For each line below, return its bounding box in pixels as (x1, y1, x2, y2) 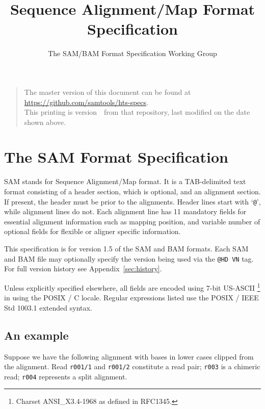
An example (4, 327, 69, 343)
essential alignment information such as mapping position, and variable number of (4, 216, 260, 226)
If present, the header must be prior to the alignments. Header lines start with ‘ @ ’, (4, 196, 261, 207)
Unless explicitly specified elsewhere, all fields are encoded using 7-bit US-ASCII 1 (4, 280, 260, 293)
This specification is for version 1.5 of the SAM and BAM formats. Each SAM (4, 243, 249, 254)
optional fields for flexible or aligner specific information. (4, 226, 181, 237)
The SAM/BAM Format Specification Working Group (48, 48, 217, 59)
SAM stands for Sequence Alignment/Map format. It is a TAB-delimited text (4, 176, 246, 187)
